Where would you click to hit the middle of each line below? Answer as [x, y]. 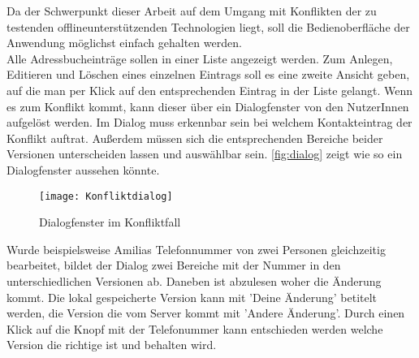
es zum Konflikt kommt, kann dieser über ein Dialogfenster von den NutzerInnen [208, 106]
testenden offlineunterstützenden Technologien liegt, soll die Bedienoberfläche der [208, 26]
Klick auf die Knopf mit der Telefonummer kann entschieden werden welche [195, 328]
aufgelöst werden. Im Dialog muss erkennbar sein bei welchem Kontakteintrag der [209, 122]
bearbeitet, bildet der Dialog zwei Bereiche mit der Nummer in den [174, 265]
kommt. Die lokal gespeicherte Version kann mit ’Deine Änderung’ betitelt [192, 297]
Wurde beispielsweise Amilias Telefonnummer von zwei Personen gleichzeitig [196, 249]
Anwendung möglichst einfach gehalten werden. [124, 43]
